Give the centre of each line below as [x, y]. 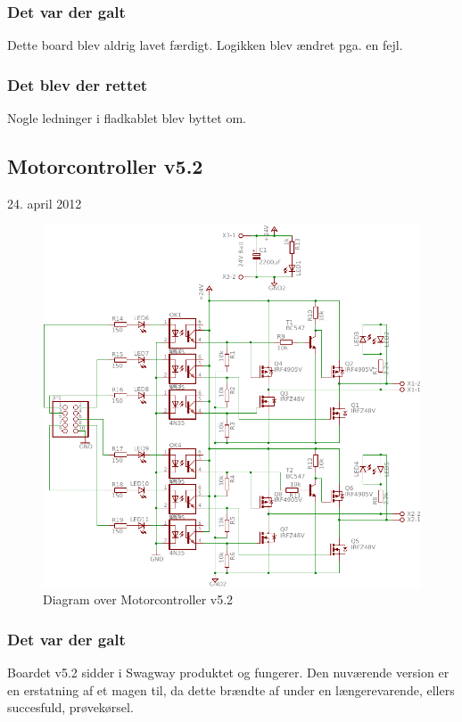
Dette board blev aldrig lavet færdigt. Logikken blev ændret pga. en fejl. [205, 45]
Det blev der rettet [78, 84]
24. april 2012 [45, 203]
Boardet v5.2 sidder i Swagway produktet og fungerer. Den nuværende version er [228, 672]
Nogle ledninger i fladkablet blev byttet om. [127, 118]
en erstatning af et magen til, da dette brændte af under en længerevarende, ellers [231, 689]
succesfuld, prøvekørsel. [70, 707]
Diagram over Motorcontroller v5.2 [138, 599]
